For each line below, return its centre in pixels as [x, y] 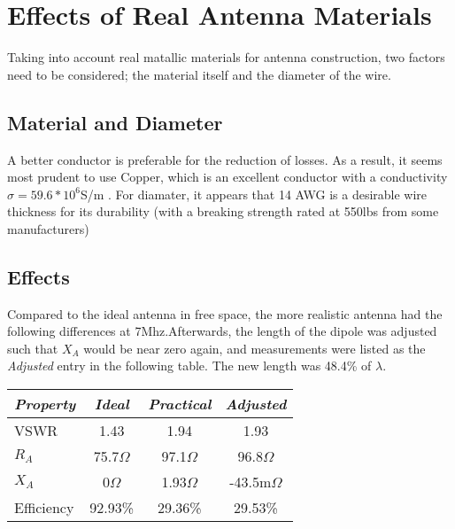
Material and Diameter [115, 122]
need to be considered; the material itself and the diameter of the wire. [199, 74]
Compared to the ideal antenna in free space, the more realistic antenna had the [225, 313]
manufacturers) [48, 228]
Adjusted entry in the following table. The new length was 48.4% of [189, 366]
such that [33, 348]
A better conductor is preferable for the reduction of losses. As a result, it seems [225, 159]
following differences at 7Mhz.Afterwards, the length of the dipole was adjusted [222, 331]
